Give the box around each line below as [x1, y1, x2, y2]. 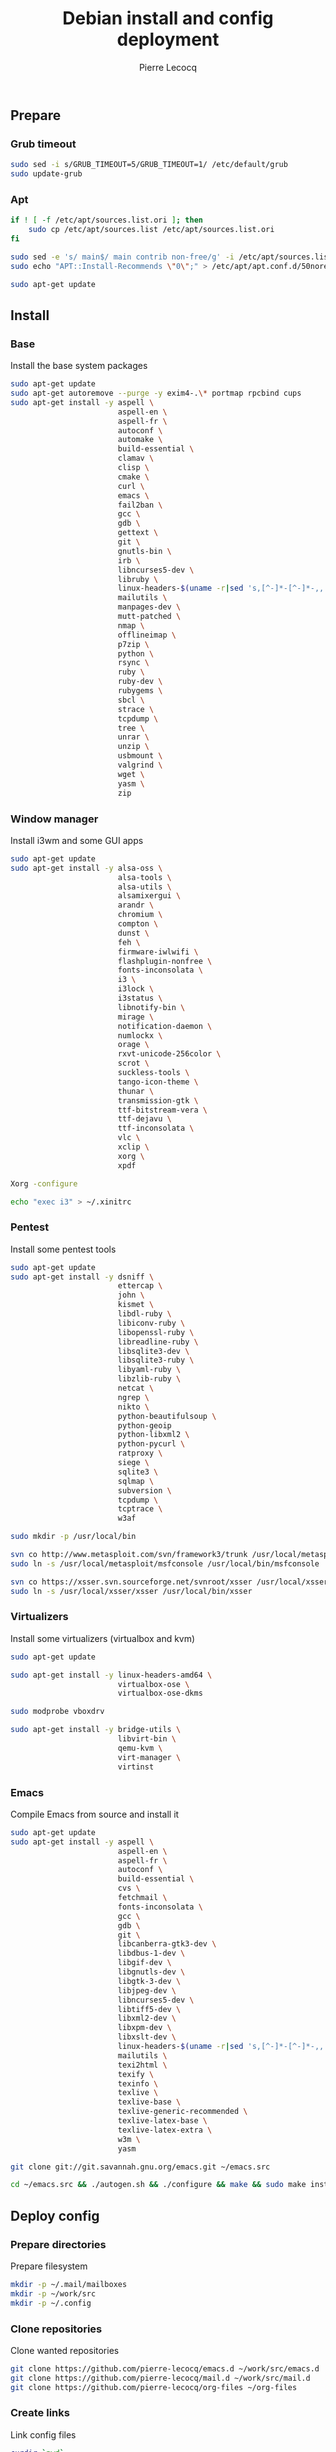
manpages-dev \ [117, 602, 182, 612]
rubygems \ [117, 686, 163, 696]
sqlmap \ [117, 1476, 155, 1486]
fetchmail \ [117, 1893, 168, 1903]
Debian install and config [62, 7, 274, 30]
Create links [10, 2406, 70, 2420]
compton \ [117, 919, 159, 929]
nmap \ [117, 620, 145, 631]
